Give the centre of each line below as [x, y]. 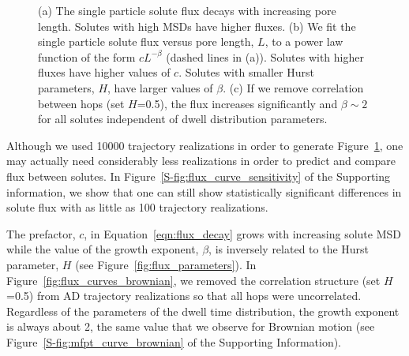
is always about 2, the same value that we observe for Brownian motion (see [191, 326]
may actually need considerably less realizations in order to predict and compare [201, 161]
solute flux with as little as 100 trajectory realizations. [137, 207]
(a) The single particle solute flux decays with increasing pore [187, 10]
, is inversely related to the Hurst [289, 249]
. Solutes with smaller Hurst [246, 72]
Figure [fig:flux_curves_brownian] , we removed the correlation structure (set [193, 280]
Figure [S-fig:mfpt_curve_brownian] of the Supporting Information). [174, 341]
